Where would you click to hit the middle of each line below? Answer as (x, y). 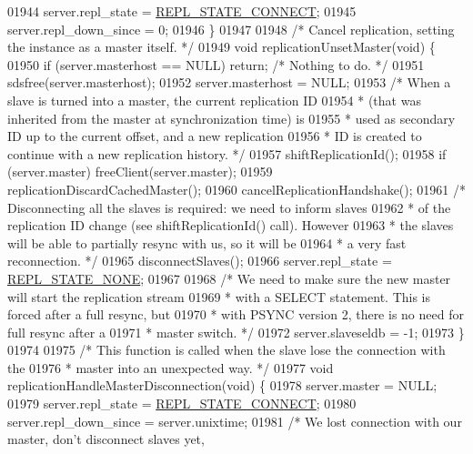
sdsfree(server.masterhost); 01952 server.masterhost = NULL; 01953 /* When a (229, 82)
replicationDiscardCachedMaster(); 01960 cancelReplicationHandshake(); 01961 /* (236, 189)
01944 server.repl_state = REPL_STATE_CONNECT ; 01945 (182, 11)
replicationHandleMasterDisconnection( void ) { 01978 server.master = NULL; (222, 385)
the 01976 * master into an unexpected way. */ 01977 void (171, 367)
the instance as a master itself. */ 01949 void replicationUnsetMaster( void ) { (221, 47)
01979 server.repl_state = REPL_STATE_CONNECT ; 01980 (182, 404)
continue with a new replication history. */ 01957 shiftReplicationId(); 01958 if (227, 153)
